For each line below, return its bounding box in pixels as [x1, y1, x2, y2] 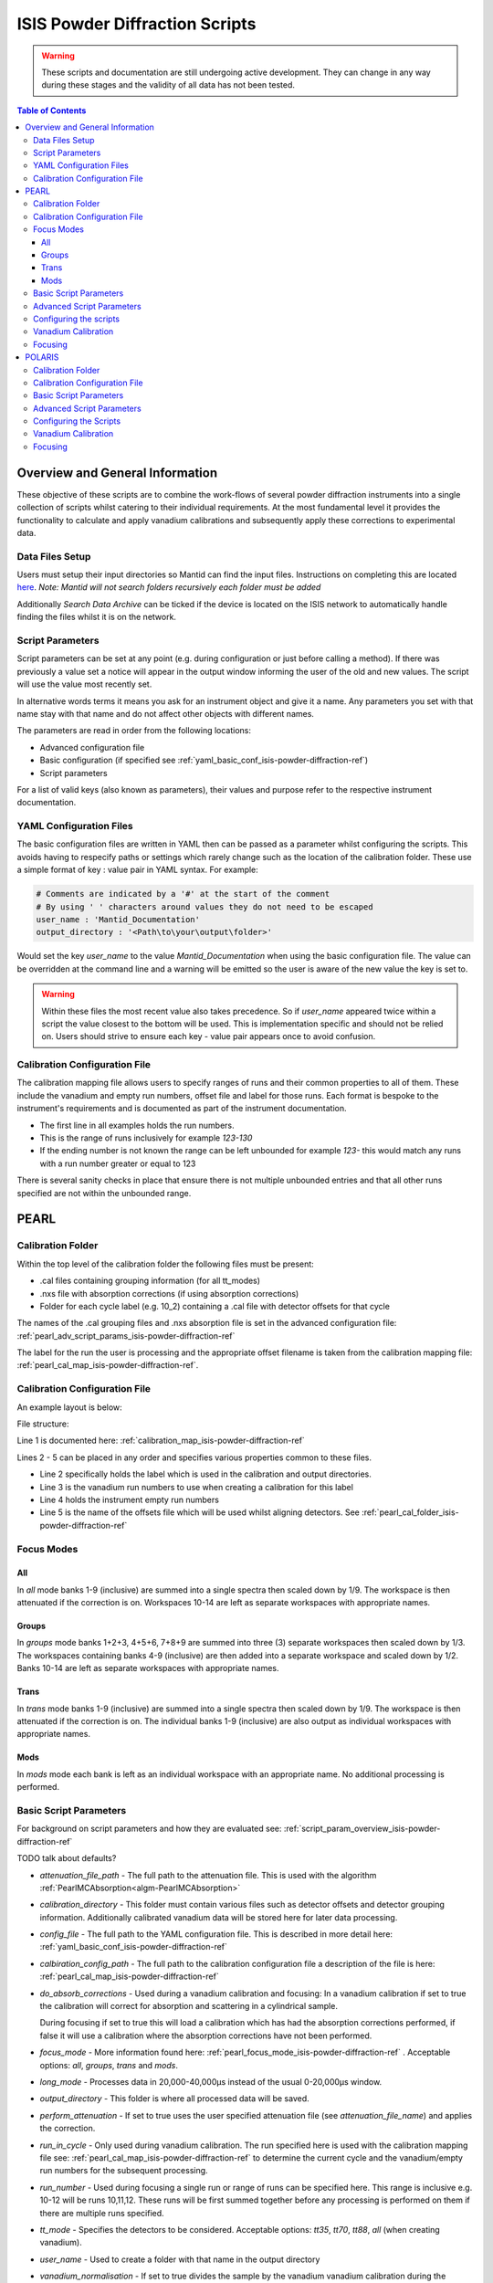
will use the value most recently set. [16, 679, 152, 689]
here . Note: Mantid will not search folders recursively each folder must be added [16, 582, 321, 593]
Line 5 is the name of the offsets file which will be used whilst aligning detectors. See [39, 1507, 360, 1518]
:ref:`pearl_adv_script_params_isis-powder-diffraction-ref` [16, 1330, 236, 1341]
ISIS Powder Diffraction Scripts [16, 14, 257, 34]
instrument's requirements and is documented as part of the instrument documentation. [16, 1103, 347, 1114]
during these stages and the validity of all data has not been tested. [41, 79, 296, 90]
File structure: [16, 1418, 69, 1429]
